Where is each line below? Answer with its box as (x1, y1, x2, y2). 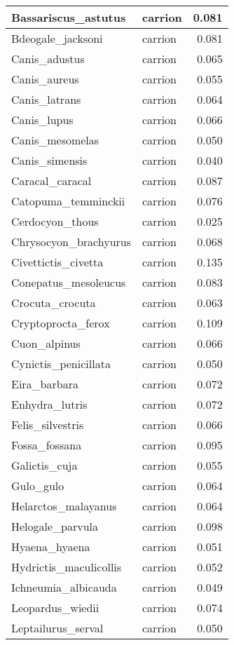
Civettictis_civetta (11, 254, 104, 270)
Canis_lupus (11, 111, 74, 128)
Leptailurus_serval (11, 620, 104, 636)
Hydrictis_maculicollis (11, 559, 122, 575)
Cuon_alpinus (11, 335, 81, 351)
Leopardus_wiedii (11, 599, 99, 616)
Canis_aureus (11, 71, 79, 87)
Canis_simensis (11, 152, 88, 168)
